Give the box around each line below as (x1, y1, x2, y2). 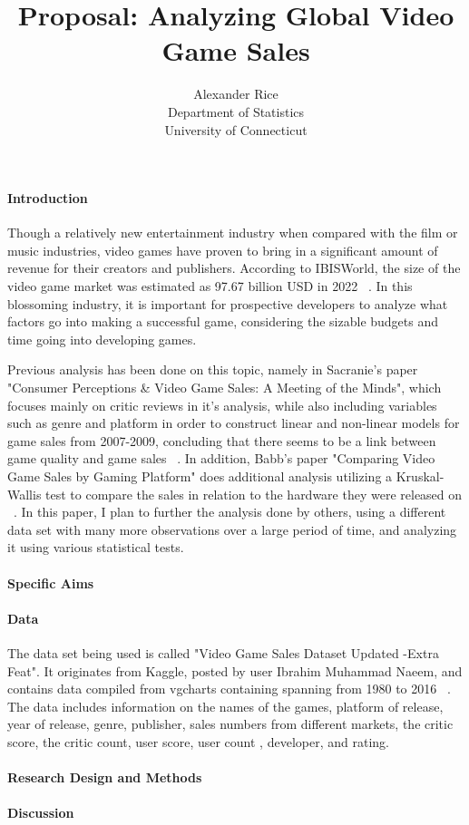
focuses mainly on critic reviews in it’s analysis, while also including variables (7, 395, 437, 414)
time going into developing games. (7, 329, 197, 348)
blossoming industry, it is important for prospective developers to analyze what (7, 294, 448, 313)
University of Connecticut (164, 120, 308, 139)
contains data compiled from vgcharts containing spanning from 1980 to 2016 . (7, 679, 451, 698)
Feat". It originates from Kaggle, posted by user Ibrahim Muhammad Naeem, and (7, 661, 463, 680)
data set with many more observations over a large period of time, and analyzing (7, 519, 457, 539)
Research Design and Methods (7, 768, 202, 787)
